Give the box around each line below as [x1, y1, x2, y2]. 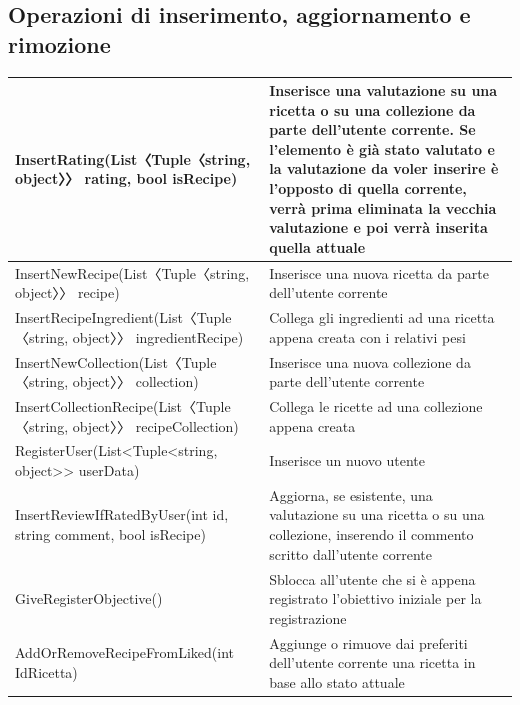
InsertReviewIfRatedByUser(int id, [15, 504, 229, 525]
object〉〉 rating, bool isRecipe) [15, 168, 238, 189]
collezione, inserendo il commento [269, 524, 474, 545]
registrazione [269, 607, 347, 628]
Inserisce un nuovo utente [269, 450, 426, 471]
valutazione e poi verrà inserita [269, 217, 488, 238]
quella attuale [269, 236, 366, 257]
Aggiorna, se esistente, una [269, 484, 433, 505]
